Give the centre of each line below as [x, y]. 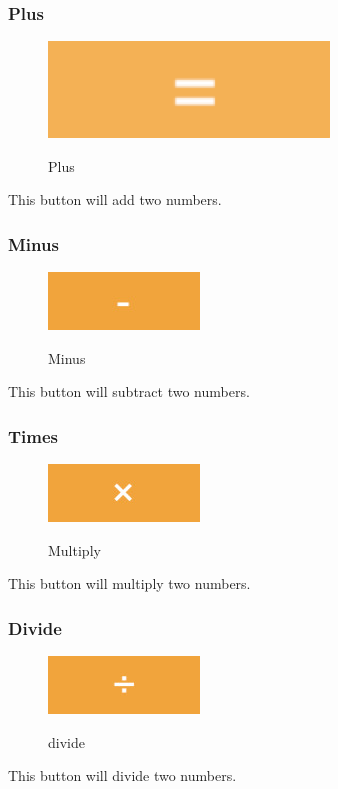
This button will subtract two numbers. [129, 391]
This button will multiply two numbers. [129, 583]
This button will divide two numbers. [122, 775]
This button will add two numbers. [115, 199]
